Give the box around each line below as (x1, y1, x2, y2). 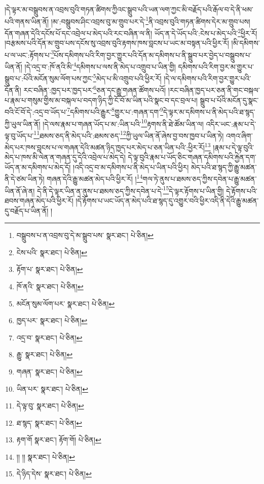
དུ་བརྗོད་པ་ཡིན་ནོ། (5, 205, 49, 216)
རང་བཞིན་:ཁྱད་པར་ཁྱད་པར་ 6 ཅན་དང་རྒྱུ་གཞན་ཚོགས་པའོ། (23, 83, 166, 95)
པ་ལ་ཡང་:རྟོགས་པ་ (5, 49, 51, 60)
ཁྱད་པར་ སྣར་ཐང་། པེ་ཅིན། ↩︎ (16, 315, 88, 326)
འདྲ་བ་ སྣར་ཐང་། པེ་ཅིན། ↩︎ (16, 332, 83, 342)
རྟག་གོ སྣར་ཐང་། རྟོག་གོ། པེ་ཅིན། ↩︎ (16, 434, 101, 445)
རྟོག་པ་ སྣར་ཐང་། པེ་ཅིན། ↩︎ (16, 264, 83, 274)
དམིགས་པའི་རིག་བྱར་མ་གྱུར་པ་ (178, 61, 254, 72)
